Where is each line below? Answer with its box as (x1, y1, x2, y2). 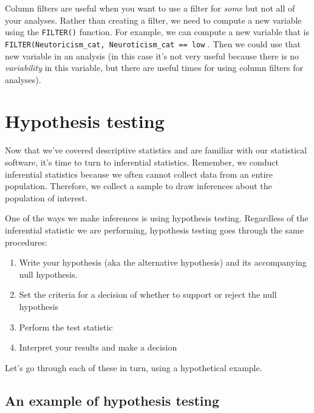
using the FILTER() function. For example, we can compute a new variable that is (5, 25, 310, 38)
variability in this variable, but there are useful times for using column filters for (5, 61, 303, 74)
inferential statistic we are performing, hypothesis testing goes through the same (5, 223, 304, 236)
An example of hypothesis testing (5, 391, 220, 409)
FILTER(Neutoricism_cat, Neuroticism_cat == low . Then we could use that (5, 37, 301, 50)
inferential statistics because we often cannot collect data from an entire (5, 167, 273, 180)
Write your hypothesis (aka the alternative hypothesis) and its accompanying (19, 256, 307, 269)
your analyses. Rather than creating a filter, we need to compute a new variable (5, 13, 302, 26)
